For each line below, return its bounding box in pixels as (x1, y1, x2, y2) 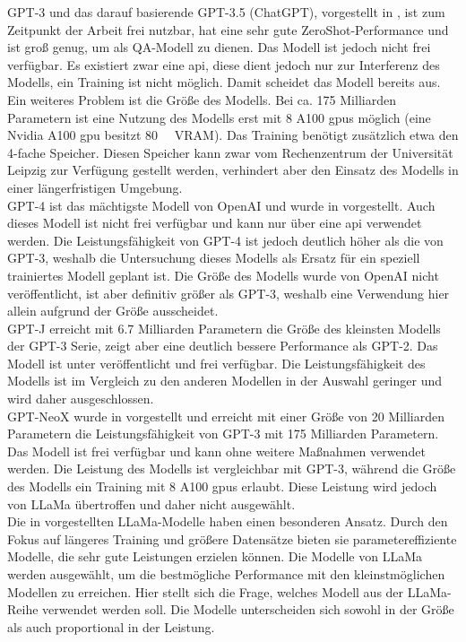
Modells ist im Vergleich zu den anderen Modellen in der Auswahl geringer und (7, 371, 442, 390)
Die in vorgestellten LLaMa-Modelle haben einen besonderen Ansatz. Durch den (7, 512, 448, 531)
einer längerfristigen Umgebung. (7, 178, 183, 196)
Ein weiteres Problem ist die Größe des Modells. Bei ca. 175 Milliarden (7, 90, 396, 108)
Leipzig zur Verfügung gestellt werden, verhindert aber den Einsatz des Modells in (7, 160, 459, 179)
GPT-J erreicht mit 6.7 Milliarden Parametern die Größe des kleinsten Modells (7, 318, 441, 337)
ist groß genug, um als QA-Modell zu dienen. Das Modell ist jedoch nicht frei (7, 38, 431, 56)
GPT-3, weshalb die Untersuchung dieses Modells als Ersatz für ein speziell (7, 248, 420, 267)
